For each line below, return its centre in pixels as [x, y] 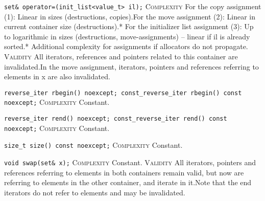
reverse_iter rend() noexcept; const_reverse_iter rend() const [116, 119]
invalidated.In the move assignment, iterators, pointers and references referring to [131, 66]
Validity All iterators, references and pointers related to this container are [121, 57]
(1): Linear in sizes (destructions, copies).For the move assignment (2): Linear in [130, 16]
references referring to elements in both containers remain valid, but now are [124, 172]
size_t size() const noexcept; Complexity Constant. [93, 145]
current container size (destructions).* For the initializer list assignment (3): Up [129, 26]
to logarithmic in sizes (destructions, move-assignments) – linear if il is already [127, 36]
